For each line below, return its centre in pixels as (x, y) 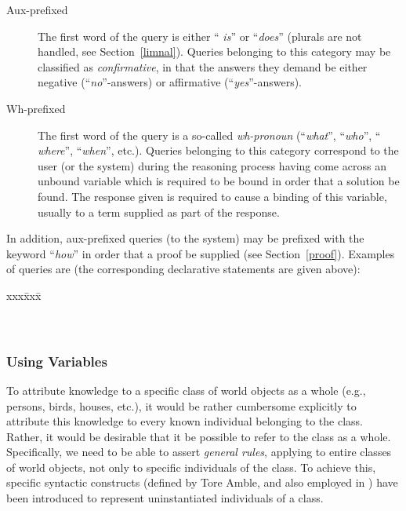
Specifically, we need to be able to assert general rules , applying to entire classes (199, 452)
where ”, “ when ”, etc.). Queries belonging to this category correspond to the (218, 150)
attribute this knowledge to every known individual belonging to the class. (185, 421)
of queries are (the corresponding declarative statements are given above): (183, 269)
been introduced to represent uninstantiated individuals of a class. (165, 498)
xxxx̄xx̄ (24, 295)
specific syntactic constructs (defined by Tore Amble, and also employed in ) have (202, 482)
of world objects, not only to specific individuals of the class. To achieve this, (191, 467)
